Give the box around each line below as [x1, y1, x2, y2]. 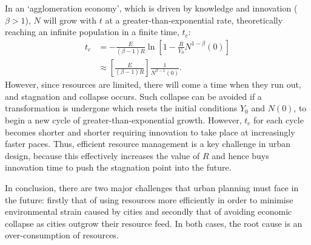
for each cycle [253, 113, 304, 126]
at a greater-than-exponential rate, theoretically [105, 13, 283, 26]
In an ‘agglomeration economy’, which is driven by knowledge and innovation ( [5, 2, 298, 14]
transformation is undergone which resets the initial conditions [5, 102, 238, 114]
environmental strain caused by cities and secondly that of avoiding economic [5, 205, 292, 218]
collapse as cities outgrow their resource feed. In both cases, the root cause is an [5, 217, 303, 229]
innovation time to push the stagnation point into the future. [5, 161, 232, 174]
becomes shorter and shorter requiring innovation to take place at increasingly [5, 125, 295, 138]
